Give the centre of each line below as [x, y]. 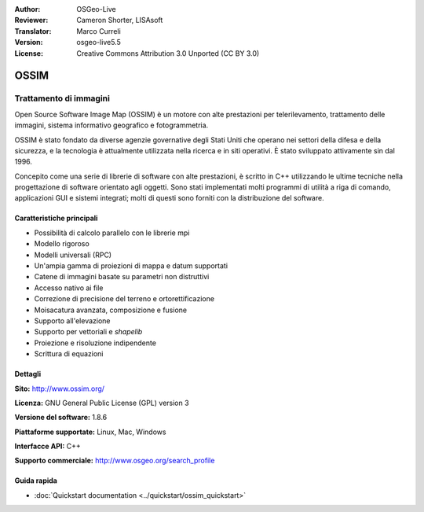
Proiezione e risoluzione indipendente [95, 343]
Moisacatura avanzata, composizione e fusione [111, 310]
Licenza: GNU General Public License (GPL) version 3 [102, 403]
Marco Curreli [99, 31]
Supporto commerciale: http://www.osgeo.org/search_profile [115, 461]
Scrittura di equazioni [69, 354]
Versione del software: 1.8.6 [61, 418]
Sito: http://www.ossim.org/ [60, 389]
